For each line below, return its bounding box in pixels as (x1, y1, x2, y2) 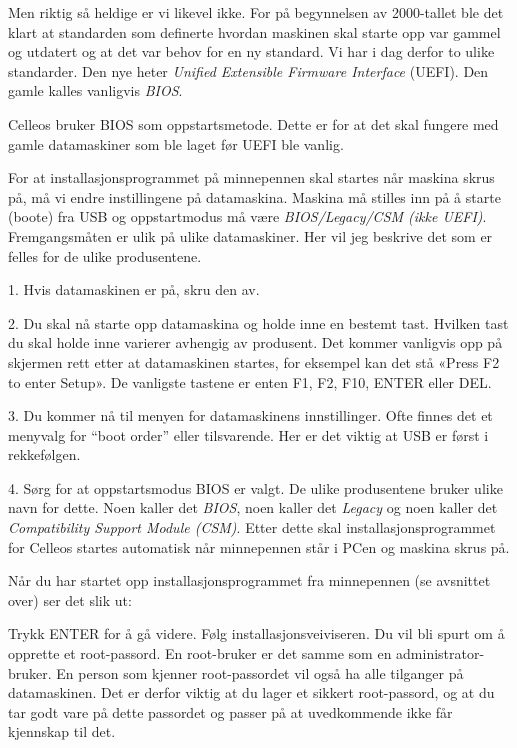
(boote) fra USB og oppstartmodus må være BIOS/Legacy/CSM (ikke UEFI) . (8, 206, 487, 227)
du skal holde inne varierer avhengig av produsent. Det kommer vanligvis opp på (8, 332, 503, 353)
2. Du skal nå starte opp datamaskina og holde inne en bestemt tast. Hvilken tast (8, 312, 509, 333)
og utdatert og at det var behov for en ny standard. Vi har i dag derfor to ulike (8, 41, 495, 62)
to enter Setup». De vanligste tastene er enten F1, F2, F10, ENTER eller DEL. (8, 371, 492, 392)
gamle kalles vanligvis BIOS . (8, 80, 183, 101)
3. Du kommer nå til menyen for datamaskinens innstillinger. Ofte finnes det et (8, 405, 493, 426)
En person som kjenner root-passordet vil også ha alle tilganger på (56, 662, 464, 683)
